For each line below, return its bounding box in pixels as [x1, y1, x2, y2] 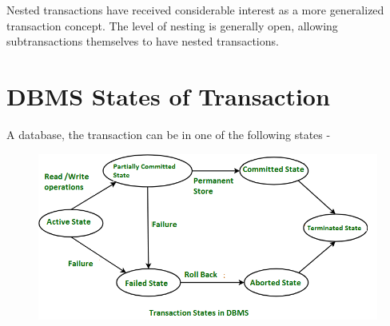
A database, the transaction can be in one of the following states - [6, 125, 331, 142]
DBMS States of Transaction [6, 79, 330, 112]
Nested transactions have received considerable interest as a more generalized [6, 2, 384, 18]
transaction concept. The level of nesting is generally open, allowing [6, 17, 338, 34]
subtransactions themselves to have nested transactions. [6, 33, 279, 50]
